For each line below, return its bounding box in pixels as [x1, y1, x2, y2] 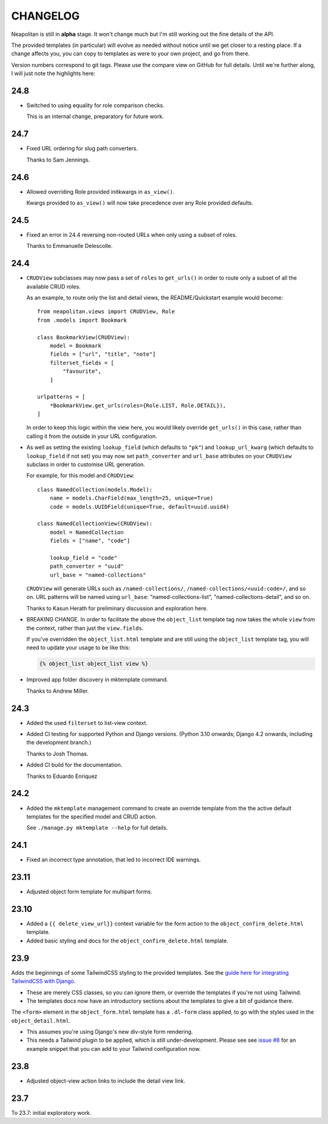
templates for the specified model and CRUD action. [26, 813, 157, 820]
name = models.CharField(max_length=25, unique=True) [49, 495, 214, 502]
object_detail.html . [11, 1017, 71, 1024]
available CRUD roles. [26, 283, 81, 290]
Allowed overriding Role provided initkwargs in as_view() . [26, 188, 175, 195]
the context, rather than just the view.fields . [26, 624, 144, 632]
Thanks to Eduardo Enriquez [26, 772, 98, 780]
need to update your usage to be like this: [26, 644, 131, 651]
